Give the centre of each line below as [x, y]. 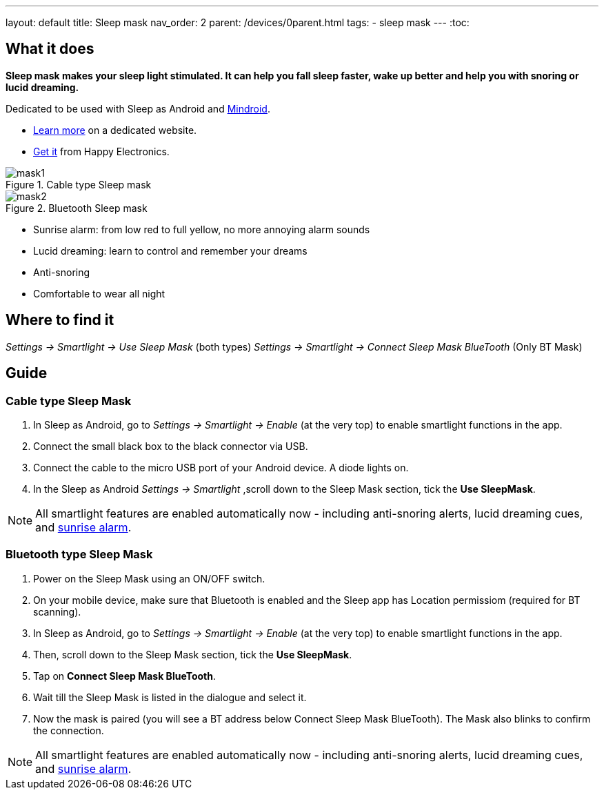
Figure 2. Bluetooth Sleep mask [77, 208]
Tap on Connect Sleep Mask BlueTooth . [124, 676]
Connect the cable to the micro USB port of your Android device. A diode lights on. [221, 467]
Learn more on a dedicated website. [115, 130]
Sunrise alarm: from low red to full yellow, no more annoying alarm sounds [202, 229]
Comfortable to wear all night [99, 293]
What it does [50, 49]
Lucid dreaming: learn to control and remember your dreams [170, 251]
